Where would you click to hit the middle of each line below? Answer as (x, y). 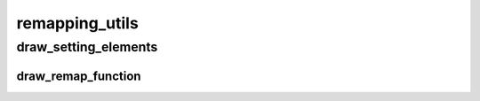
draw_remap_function (79, 76)
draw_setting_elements (87, 47)
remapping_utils (78, 23)
